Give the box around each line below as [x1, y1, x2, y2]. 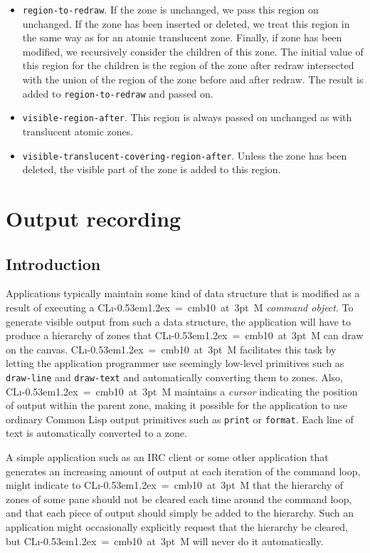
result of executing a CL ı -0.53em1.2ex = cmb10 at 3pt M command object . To [6, 299, 354, 314]
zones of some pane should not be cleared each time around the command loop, [6, 491, 352, 506]
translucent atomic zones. [22, 123, 134, 138]
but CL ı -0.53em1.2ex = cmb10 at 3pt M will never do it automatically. [6, 533, 324, 548]
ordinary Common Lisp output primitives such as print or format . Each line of [6, 411, 354, 426]
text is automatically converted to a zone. [6, 425, 187, 440]
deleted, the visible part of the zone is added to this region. [22, 162, 281, 177]
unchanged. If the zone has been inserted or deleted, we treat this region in [22, 16, 350, 31]
